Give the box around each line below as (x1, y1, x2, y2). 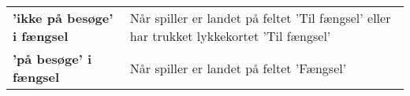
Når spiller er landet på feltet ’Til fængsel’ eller (129, 9, 391, 27)
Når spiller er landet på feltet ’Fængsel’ (129, 58, 347, 77)
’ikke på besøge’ (13, 9, 114, 27)
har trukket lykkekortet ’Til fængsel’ (129, 27, 331, 45)
